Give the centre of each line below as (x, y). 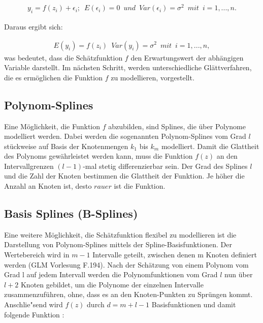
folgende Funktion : (34, 314)
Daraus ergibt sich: (34, 26)
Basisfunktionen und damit (194, 304)
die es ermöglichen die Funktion (53, 77)
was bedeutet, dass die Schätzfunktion (63, 57)
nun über (239, 274)
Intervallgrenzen (29, 166)
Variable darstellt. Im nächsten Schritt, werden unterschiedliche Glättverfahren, (128, 67)
